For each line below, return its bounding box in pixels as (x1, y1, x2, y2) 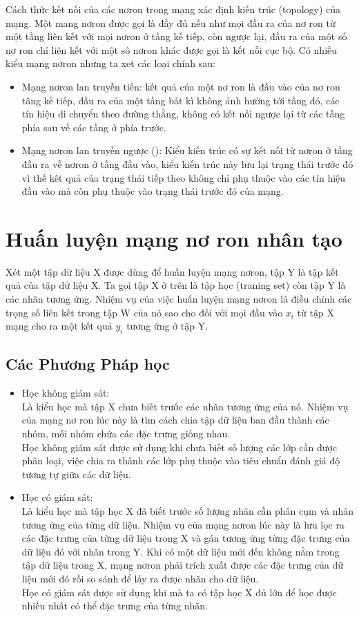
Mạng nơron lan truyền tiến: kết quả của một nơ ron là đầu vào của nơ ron (21, 79, 340, 93)
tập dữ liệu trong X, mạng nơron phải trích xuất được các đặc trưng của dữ (21, 558, 344, 572)
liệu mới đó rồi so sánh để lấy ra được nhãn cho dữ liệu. (21, 571, 259, 585)
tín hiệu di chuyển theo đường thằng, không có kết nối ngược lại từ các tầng (21, 106, 345, 121)
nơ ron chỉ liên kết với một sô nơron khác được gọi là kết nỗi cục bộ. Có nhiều (6, 42, 338, 57)
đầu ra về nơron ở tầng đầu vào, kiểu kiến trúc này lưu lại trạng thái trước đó (21, 156, 353, 171)
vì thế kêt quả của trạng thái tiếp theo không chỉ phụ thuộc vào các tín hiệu (21, 170, 346, 184)
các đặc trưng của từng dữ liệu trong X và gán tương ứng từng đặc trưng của (21, 531, 350, 545)
